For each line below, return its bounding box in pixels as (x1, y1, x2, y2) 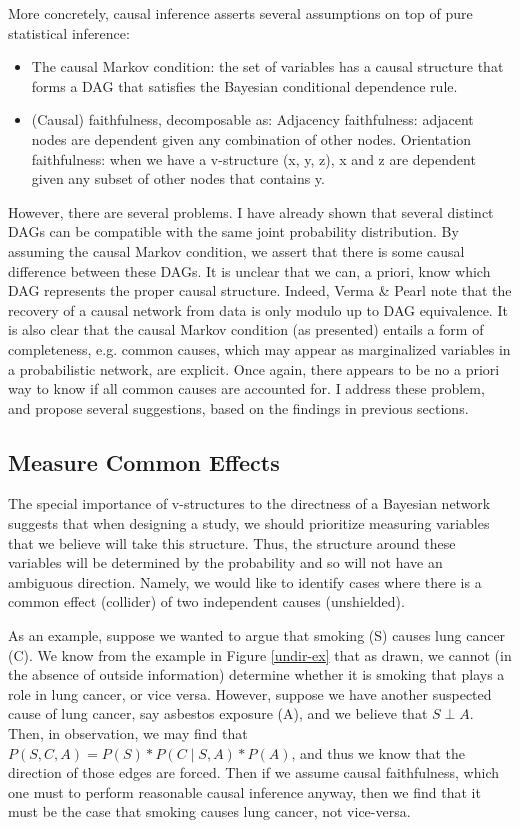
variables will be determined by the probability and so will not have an (8, 552, 443, 573)
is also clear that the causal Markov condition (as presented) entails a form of (8, 319, 484, 340)
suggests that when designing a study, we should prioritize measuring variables (8, 513, 490, 534)
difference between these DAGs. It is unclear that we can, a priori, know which (8, 260, 491, 281)
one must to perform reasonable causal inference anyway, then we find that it (8, 781, 481, 802)
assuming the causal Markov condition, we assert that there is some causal (8, 240, 465, 261)
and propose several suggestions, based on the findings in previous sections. (8, 397, 469, 418)
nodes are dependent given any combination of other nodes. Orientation (31, 128, 472, 149)
